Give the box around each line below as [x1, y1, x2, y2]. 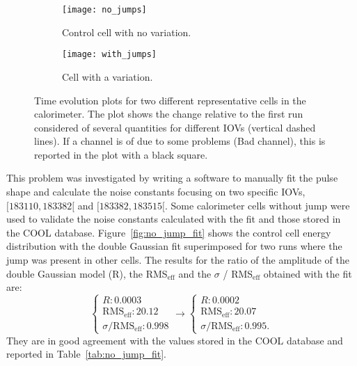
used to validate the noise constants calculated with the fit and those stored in [6, 212, 341, 226]
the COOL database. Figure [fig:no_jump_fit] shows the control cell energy [6, 225, 331, 239]
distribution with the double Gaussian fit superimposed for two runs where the [6, 239, 342, 253]
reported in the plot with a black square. [34, 147, 208, 161]
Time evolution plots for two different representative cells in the [34, 93, 306, 107]
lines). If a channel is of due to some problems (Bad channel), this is [34, 134, 326, 148]
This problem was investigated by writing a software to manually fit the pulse [6, 170, 338, 185]
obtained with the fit [263, 266, 352, 280]
